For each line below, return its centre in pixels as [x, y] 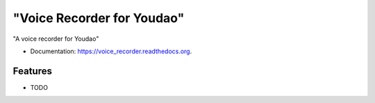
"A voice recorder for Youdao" [56, 39]
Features [32, 71]
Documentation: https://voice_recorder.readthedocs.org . [111, 51]
